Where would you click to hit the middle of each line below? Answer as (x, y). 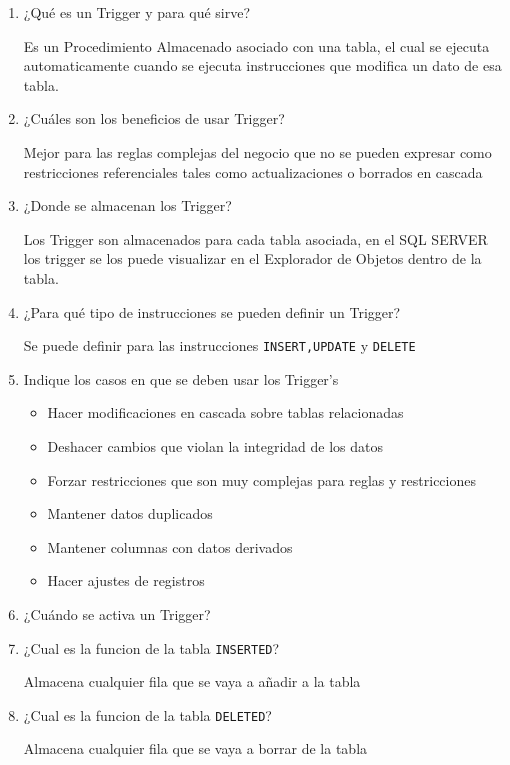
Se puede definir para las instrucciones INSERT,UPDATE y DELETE (219, 345)
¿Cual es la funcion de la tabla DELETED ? (147, 714)
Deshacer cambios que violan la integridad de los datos (215, 445)
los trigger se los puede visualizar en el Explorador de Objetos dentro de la (252, 258)
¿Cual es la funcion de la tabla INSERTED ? (151, 647)
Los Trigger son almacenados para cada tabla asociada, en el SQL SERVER (255, 238)
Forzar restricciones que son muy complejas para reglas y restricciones (261, 479)
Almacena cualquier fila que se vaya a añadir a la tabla (192, 681)
